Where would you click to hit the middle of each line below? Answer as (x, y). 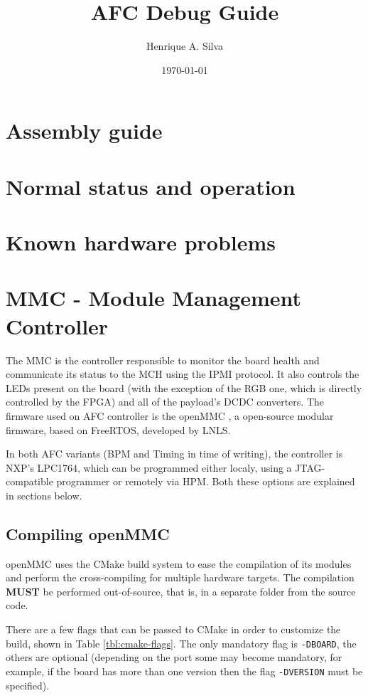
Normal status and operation (151, 186)
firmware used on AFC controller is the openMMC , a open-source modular (170, 415)
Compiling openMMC (88, 533)
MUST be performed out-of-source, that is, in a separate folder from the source (181, 591)
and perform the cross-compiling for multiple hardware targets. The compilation (180, 577)
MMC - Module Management (154, 298)
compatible (29, 481)
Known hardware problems (141, 242)
